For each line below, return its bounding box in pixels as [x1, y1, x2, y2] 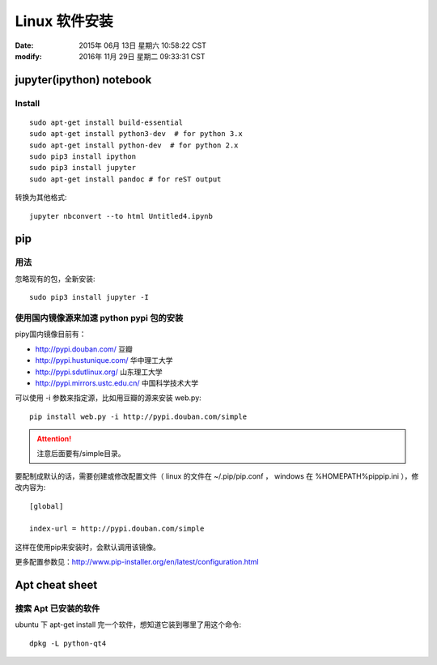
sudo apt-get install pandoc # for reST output [29, 174, 222, 184]
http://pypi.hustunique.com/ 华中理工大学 [35, 356, 173, 365]
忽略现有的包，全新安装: [15, 274, 96, 283]
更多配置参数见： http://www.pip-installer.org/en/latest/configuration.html [15, 557, 259, 567]
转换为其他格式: [15, 193, 68, 202]
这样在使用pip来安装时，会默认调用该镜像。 [15, 542, 161, 552]
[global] [29, 501, 64, 510]
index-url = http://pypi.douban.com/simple [29, 524, 205, 534]
